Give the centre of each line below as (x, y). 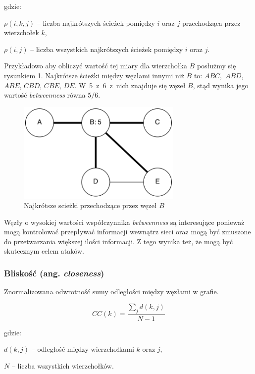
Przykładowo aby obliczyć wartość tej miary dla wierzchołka (96, 66)
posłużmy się (216, 66)
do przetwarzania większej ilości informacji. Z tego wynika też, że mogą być (119, 241)
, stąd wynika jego (221, 85)
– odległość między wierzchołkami (83, 349)
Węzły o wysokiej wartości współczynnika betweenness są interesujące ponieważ (124, 222)
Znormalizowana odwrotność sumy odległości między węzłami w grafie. (111, 292)
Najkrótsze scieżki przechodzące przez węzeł (90, 205)
